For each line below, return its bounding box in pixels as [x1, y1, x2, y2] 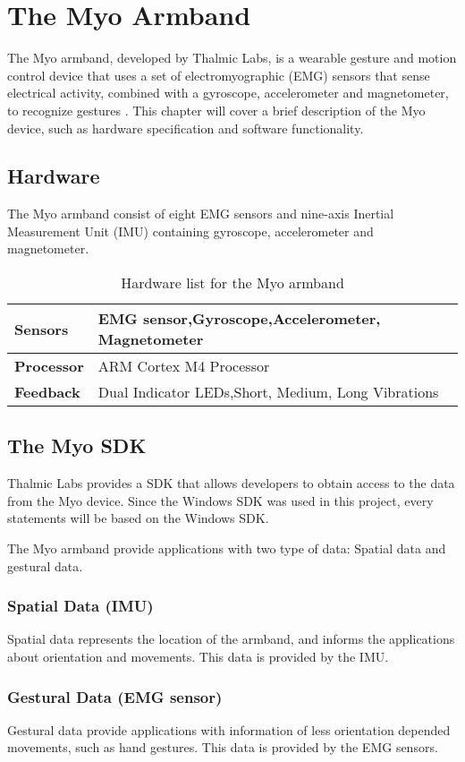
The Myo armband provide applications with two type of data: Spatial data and [7, 539, 446, 558]
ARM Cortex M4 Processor [97, 355, 270, 377]
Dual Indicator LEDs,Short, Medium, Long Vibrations [97, 381, 439, 403]
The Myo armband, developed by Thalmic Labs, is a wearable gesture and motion [7, 48, 457, 67]
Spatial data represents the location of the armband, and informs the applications [7, 629, 455, 648]
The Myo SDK [7, 432, 147, 459]
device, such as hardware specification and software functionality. [7, 118, 364, 137]
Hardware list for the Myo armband [121, 272, 344, 294]
